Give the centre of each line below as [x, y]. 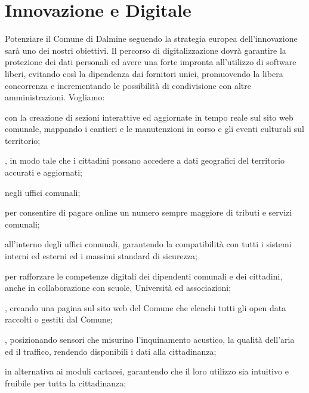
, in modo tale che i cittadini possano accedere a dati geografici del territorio [145, 160]
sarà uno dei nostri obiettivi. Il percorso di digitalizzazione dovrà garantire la [146, 50]
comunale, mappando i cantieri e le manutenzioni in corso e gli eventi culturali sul [154, 129]
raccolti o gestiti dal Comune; [59, 319]
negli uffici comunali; [43, 192]
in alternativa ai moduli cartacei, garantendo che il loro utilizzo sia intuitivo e [147, 371]
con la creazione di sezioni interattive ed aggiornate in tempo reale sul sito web [149, 117]
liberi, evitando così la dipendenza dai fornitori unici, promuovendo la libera [144, 73]
